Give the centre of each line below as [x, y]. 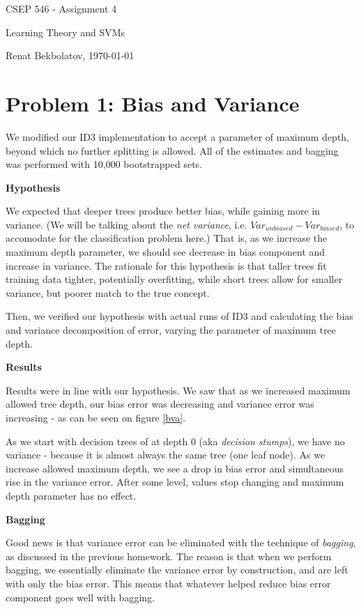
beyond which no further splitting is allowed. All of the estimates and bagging [172, 150]
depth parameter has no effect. [71, 495]
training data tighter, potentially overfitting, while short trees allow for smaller [174, 279]
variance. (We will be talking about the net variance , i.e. [126, 224]
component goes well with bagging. [80, 597]
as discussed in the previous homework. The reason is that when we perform [169, 556]
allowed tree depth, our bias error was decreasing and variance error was [160, 404]
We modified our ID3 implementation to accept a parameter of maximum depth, [178, 136]
